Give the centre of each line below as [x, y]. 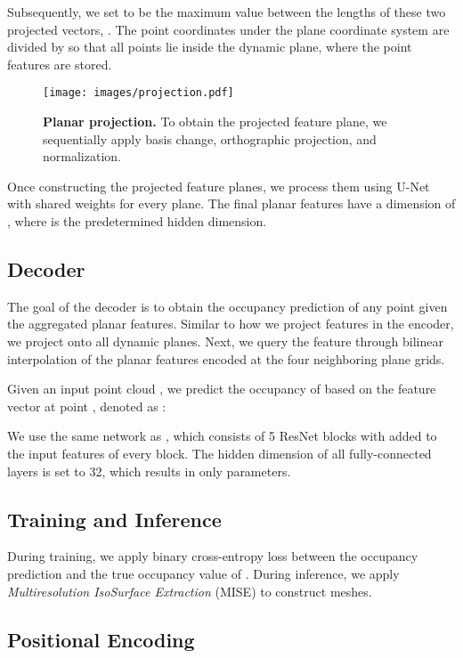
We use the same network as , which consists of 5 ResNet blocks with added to [222, 436]
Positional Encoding [101, 639]
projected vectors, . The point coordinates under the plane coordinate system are [228, 29]
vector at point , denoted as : [87, 406]
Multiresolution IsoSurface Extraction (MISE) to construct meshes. [190, 591]
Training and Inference [114, 519]
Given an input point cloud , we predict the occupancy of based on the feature [222, 389]
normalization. [82, 156]
